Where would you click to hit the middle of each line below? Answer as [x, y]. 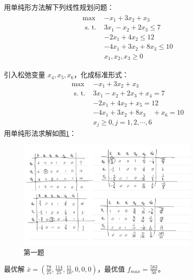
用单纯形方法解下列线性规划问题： [59, 7]
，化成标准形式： [101, 75]
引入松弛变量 [25, 75]
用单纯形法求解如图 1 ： [40, 133]
